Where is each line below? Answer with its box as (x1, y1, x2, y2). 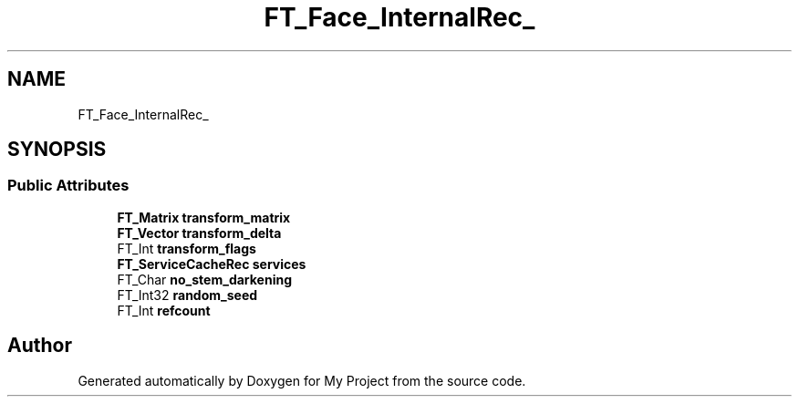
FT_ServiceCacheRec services (117, 255, 306, 272)
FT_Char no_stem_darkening (117, 271, 292, 287)
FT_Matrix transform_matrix (117, 209, 291, 225)
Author (7, 334, 72, 357)
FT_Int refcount (117, 302, 211, 318)
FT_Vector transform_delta (117, 224, 282, 241)
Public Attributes (7, 176, 130, 195)
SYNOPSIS (7, 138, 107, 161)
